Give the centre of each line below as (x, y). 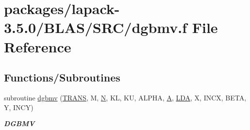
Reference (38, 46)
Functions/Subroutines (62, 77)
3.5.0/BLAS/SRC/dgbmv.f (95, 27)
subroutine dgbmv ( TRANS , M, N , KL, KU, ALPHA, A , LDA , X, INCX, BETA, (125, 97)
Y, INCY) (19, 107)
